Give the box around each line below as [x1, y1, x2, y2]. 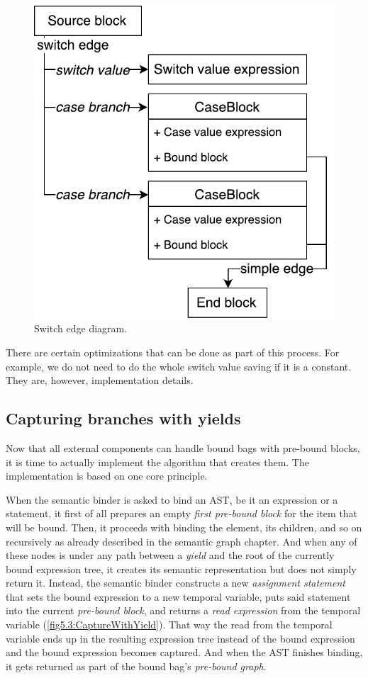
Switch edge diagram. [34, 321, 128, 336]
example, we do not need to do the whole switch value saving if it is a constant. [6, 358, 352, 373]
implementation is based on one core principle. [6, 468, 208, 483]
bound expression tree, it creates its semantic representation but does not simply [6, 561, 357, 576]
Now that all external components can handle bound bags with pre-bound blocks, [6, 440, 360, 455]
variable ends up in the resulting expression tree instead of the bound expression [6, 631, 355, 645]
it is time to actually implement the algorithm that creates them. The [6, 454, 309, 469]
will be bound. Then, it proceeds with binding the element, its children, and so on [6, 519, 362, 534]
